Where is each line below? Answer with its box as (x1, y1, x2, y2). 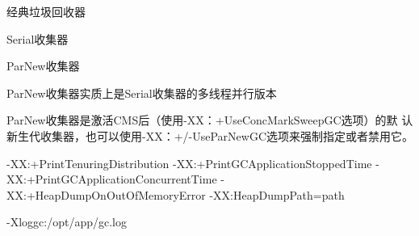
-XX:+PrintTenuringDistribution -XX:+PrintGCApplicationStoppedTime (6, 154, 372, 171)
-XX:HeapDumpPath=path (209, 186, 345, 203)
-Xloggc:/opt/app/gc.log (6, 213, 127, 230)
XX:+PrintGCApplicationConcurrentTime (6, 171, 217, 188)
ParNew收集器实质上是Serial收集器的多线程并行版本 (6, 84, 277, 101)
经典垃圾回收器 (6, 3, 86, 19)
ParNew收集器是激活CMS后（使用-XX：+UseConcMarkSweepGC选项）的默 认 (6, 112, 413, 129)
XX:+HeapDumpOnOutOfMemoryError (6, 186, 206, 203)
